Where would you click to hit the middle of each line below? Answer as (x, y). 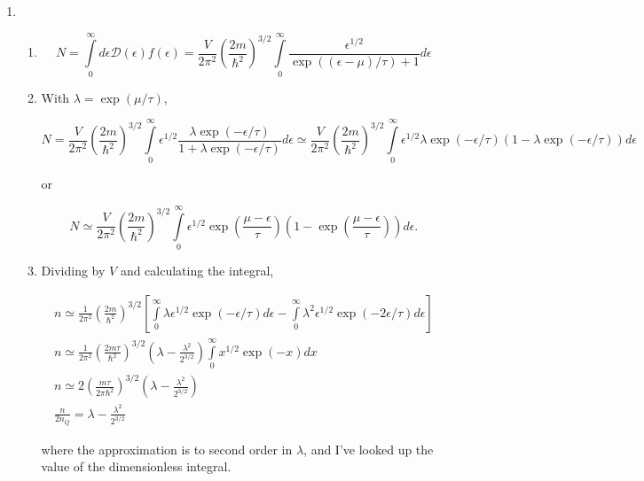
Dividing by (73, 271)
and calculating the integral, (197, 271)
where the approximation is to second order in (167, 449)
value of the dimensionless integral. (136, 466)
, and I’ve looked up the (369, 449)
